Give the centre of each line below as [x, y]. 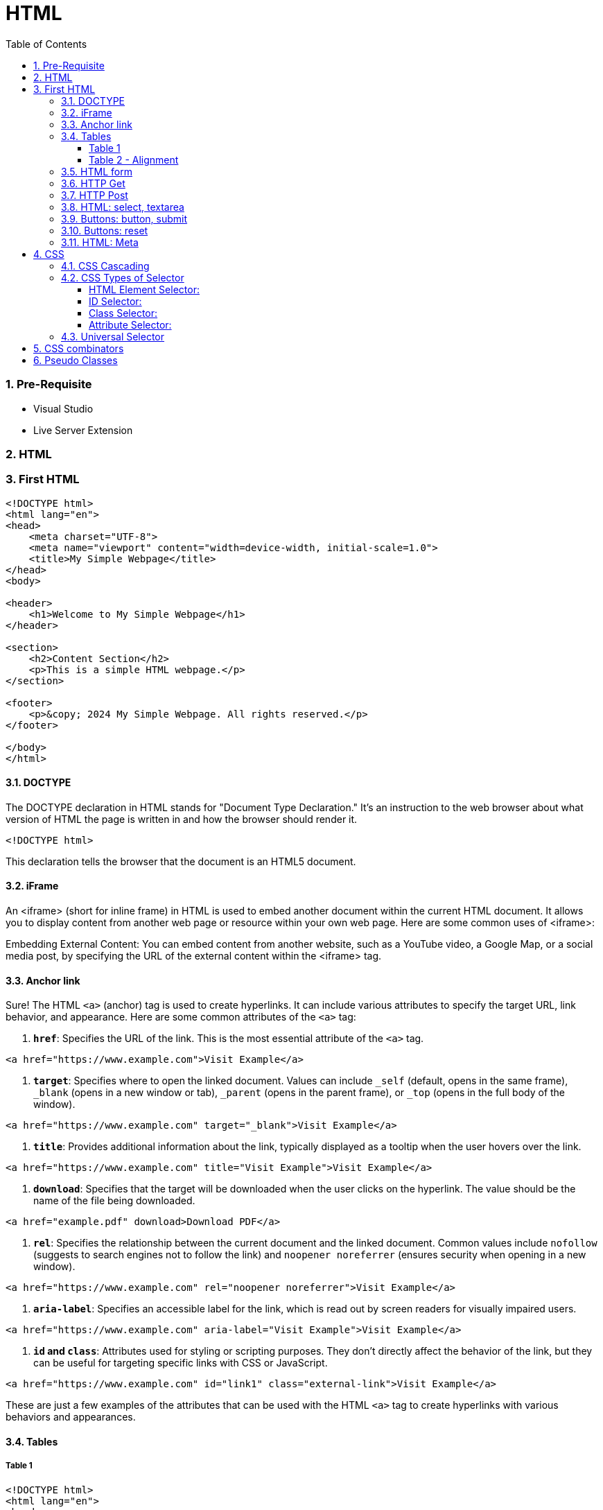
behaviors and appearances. [71, 1417]
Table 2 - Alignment [134, 159]
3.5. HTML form [97, 171]
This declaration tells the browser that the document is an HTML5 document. [181, 861]
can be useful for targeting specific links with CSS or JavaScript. [181, 1363]
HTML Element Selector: [144, 289]
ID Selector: [115, 301]
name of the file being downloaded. [114, 1201]
